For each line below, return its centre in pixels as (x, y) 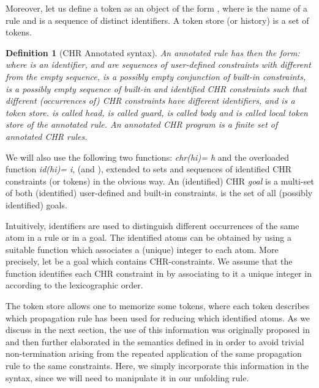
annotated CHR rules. (47, 136)
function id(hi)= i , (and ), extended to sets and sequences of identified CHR (149, 169)
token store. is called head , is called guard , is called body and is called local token (157, 112)
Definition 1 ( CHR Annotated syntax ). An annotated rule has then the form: (153, 52)
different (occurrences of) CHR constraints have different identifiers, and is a (150, 101)
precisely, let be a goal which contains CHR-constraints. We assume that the (149, 261)
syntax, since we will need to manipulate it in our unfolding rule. (127, 377)
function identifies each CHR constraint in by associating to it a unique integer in (159, 273)
